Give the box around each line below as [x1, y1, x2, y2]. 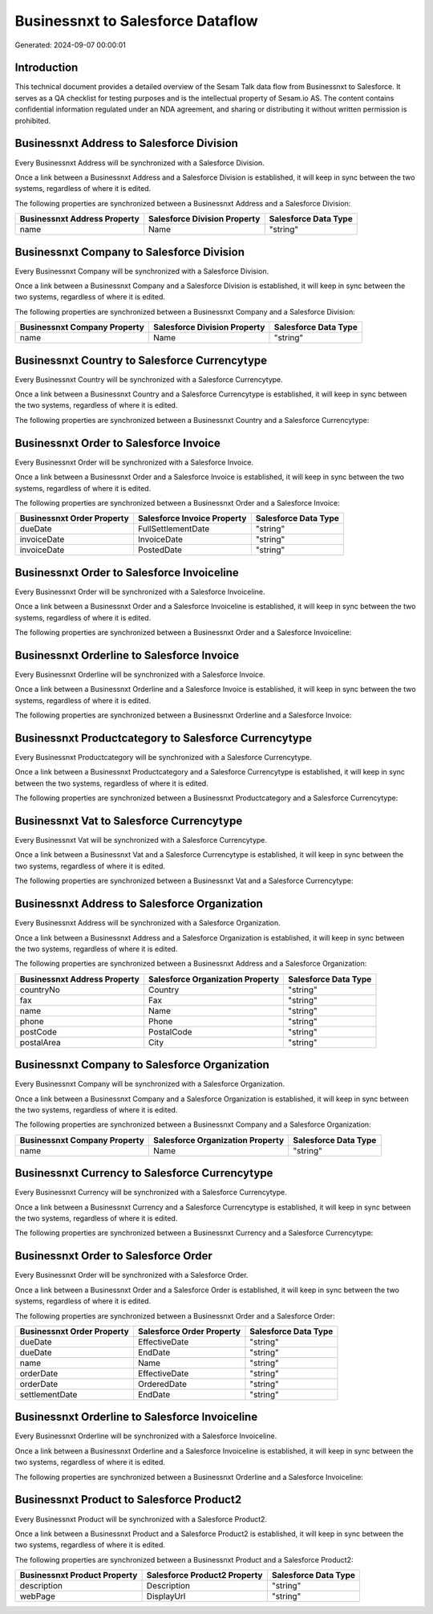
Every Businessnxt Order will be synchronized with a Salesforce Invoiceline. [14, 587, 265, 596]
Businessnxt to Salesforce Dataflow [14, 12, 258, 30]
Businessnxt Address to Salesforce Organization [14, 897, 264, 911]
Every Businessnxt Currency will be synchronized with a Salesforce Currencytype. [14, 1188, 288, 1197]
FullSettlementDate [137, 523, 210, 535]
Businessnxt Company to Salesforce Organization [14, 1058, 270, 1071]
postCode [19, 1026, 58, 1037]
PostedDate [137, 544, 182, 555]
